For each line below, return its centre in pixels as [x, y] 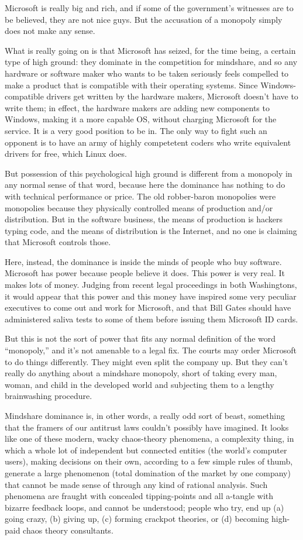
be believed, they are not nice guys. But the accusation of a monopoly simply [144, 19]
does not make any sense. [50, 31]
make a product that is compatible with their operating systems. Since [131, 85]
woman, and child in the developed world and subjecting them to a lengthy [140, 384]
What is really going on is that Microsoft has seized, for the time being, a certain [150, 50]
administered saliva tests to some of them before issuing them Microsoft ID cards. [151, 319]
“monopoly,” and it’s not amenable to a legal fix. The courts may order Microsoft [151, 350]
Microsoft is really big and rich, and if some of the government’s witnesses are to [149, 8]
